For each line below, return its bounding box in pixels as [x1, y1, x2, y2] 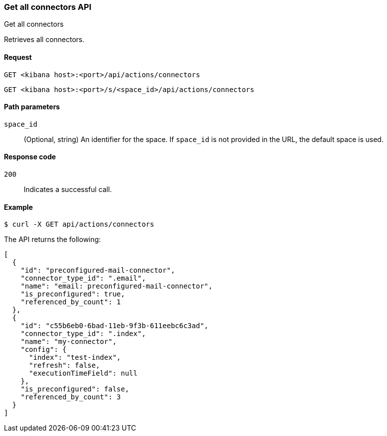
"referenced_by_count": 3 [20, 393, 121, 401]
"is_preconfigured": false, [20, 385, 129, 393]
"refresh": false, [29, 361, 100, 370]
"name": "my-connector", [20, 338, 117, 346]
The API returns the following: [4, 235, 101, 244]
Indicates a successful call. [24, 185, 112, 194]
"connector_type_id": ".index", [20, 330, 146, 338]
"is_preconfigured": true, [20, 290, 125, 298]
